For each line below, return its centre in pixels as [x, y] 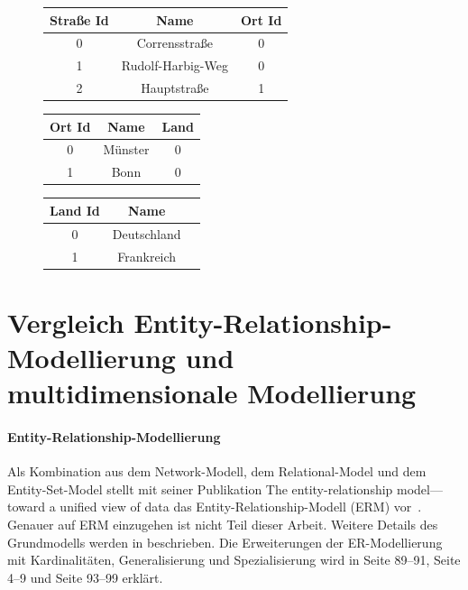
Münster [126, 149]
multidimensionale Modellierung [212, 393]
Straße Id [79, 19]
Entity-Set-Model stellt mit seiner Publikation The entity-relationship [200, 489]
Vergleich [66, 322]
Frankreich [147, 256]
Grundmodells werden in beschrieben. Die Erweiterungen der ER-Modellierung [225, 542]
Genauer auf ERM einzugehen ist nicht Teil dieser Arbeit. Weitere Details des [223, 525]
